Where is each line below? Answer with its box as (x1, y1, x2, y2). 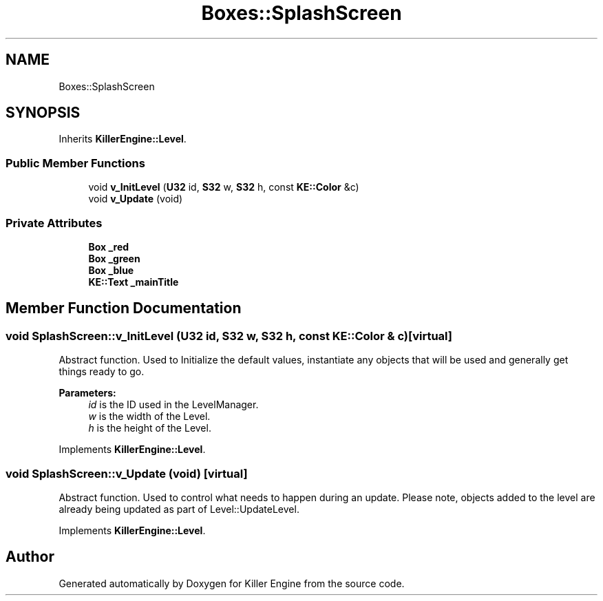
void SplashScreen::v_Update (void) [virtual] (6, 466, 248, 481)
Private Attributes (6, 215, 103, 230)
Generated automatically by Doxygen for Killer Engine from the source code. (59, 577, 405, 589)
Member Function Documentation (6, 299, 242, 317)
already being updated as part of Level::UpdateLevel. (59, 503, 299, 515)
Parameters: (59, 387, 116, 399)
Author (6, 548, 54, 566)
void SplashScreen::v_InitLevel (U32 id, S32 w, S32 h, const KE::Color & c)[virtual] (6, 328, 452, 343)
